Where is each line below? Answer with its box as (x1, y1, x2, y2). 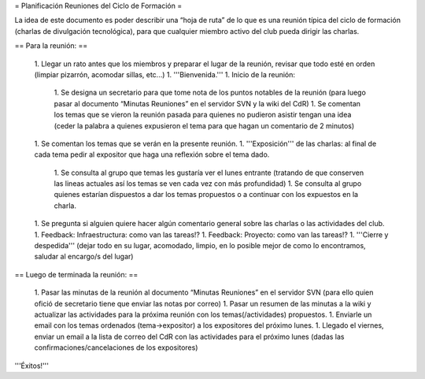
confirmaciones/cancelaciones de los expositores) (34, 343, 198, 352)
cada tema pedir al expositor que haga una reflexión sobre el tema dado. (34, 150, 270, 159)
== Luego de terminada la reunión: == (14, 269, 139, 279)
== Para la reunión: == (14, 41, 88, 50)
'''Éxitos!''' (14, 361, 49, 370)
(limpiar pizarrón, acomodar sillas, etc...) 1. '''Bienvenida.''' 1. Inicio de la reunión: (34, 69, 295, 79)
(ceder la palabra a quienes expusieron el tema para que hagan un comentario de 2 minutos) (54, 121, 355, 130)
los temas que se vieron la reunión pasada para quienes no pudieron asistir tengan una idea (54, 110, 352, 120)
